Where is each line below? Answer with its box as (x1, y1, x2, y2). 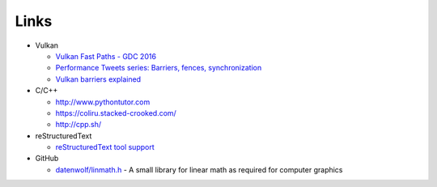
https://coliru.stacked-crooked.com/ (55, 108, 177, 117)
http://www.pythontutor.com (55, 97, 151, 107)
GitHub (35, 154, 59, 164)
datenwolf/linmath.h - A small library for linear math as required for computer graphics (55, 164, 343, 174)
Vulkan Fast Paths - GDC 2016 (55, 51, 157, 61)
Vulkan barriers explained (55, 74, 142, 84)
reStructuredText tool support (55, 142, 155, 152)
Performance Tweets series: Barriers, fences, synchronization (55, 63, 262, 73)
